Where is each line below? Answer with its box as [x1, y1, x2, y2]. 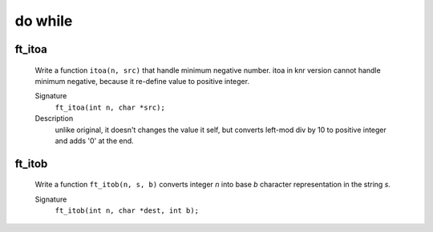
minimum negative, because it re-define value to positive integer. [34, 76, 250, 86]
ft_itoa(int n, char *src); [55, 102, 166, 112]
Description [34, 114, 74, 123]
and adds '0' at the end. [55, 136, 134, 146]
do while [14, 12, 73, 30]
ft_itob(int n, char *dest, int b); [55, 206, 200, 215]
